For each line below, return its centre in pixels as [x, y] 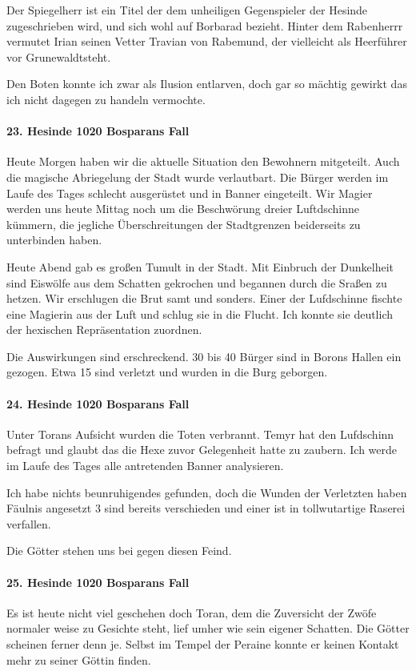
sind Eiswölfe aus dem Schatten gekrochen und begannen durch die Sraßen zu [197, 282]
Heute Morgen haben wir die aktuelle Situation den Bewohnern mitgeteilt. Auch [203, 161]
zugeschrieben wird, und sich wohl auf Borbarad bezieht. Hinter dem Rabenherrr [205, 25]
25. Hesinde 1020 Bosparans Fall [98, 582]
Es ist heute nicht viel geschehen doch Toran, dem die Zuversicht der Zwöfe [192, 612]
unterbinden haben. [54, 240]
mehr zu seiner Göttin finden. [79, 659]
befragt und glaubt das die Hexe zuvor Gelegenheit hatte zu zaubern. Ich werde [202, 450]
